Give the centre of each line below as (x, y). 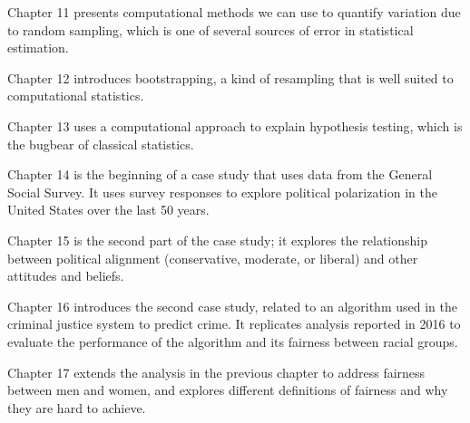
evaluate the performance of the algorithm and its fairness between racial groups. (233, 341)
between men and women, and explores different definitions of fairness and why (228, 390)
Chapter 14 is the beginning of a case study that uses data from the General (220, 174)
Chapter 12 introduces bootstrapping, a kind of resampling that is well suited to (230, 77)
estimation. (38, 48)
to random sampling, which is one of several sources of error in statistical (211, 29)
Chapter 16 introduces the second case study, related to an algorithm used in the (232, 306)
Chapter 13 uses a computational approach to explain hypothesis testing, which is (235, 125)
